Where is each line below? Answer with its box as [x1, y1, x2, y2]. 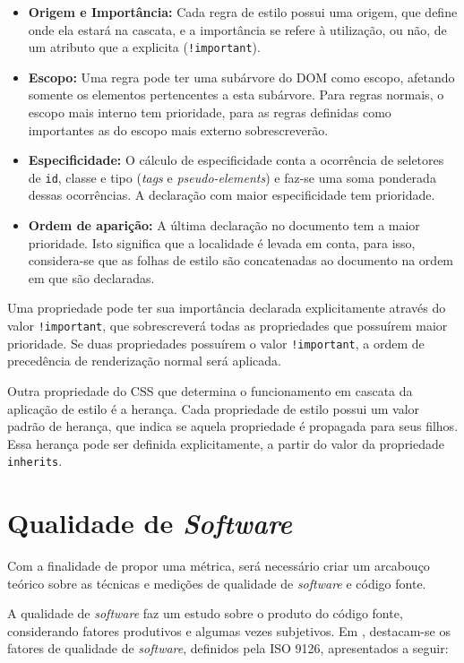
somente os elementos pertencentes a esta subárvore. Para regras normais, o [28, 85, 444, 104]
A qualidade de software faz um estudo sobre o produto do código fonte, [7, 604, 403, 623]
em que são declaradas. [28, 268, 155, 287]
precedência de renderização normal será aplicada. [7, 351, 281, 370]
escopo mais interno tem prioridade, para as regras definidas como [28, 103, 391, 122]
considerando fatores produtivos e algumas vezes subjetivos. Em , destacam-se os [7, 621, 451, 640]
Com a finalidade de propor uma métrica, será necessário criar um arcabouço [7, 556, 430, 575]
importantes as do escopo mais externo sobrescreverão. [28, 120, 329, 139]
